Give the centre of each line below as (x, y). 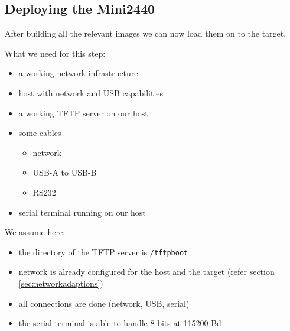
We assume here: (35, 232)
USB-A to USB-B (65, 172)
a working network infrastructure (78, 73)
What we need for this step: (55, 53)
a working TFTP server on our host (83, 113)
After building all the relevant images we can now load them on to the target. (146, 33)
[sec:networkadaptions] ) (61, 283)
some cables (40, 133)
